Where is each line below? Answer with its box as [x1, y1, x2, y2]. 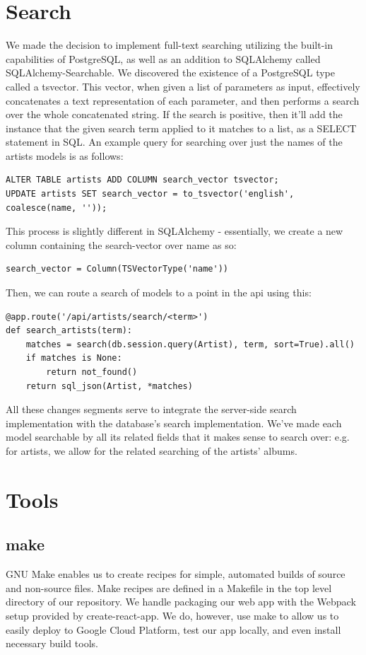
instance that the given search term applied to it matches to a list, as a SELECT [6, 120, 357, 135]
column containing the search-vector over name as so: [6, 237, 237, 252]
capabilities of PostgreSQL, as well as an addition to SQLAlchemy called [6, 51, 321, 66]
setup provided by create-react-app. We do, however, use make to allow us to [6, 608, 339, 622]
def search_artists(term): [6, 325, 132, 336]
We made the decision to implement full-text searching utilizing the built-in [6, 37, 333, 52]
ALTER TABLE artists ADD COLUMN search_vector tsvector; [6, 175, 279, 185]
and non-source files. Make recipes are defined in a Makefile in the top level [6, 580, 332, 595]
